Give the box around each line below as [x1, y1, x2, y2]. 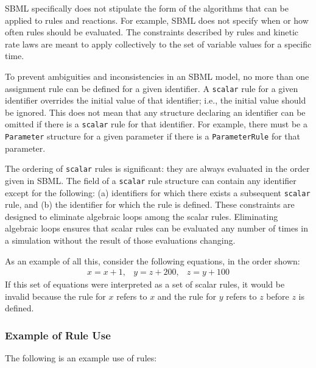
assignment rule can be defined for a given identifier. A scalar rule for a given [5, 82, 298, 94]
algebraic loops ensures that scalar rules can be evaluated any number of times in [5, 222, 309, 235]
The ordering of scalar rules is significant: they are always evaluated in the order [5, 162, 310, 175]
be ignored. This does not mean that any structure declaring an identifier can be [5, 105, 306, 118]
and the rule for [157, 289, 216, 302]
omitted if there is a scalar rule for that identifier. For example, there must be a [5, 118, 307, 130]
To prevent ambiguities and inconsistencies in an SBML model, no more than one [5, 69, 309, 82]
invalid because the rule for [5, 289, 106, 302]
